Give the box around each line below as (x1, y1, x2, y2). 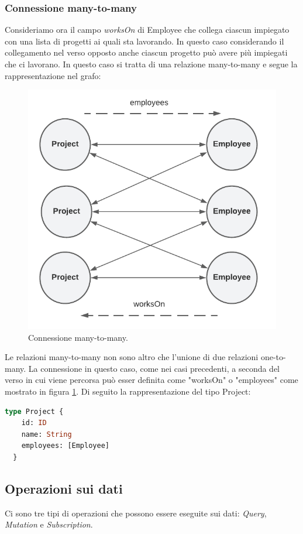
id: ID (21, 419, 47, 427)
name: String (21, 430, 72, 439)
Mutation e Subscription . (5, 518, 93, 530)
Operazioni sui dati (5, 480, 123, 498)
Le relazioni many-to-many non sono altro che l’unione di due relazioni (5, 351, 259, 363)
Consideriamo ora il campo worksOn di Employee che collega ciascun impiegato (5, 23, 290, 36)
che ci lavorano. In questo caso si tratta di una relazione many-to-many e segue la (5, 58, 298, 70)
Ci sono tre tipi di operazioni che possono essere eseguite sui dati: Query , (5, 506, 267, 519)
